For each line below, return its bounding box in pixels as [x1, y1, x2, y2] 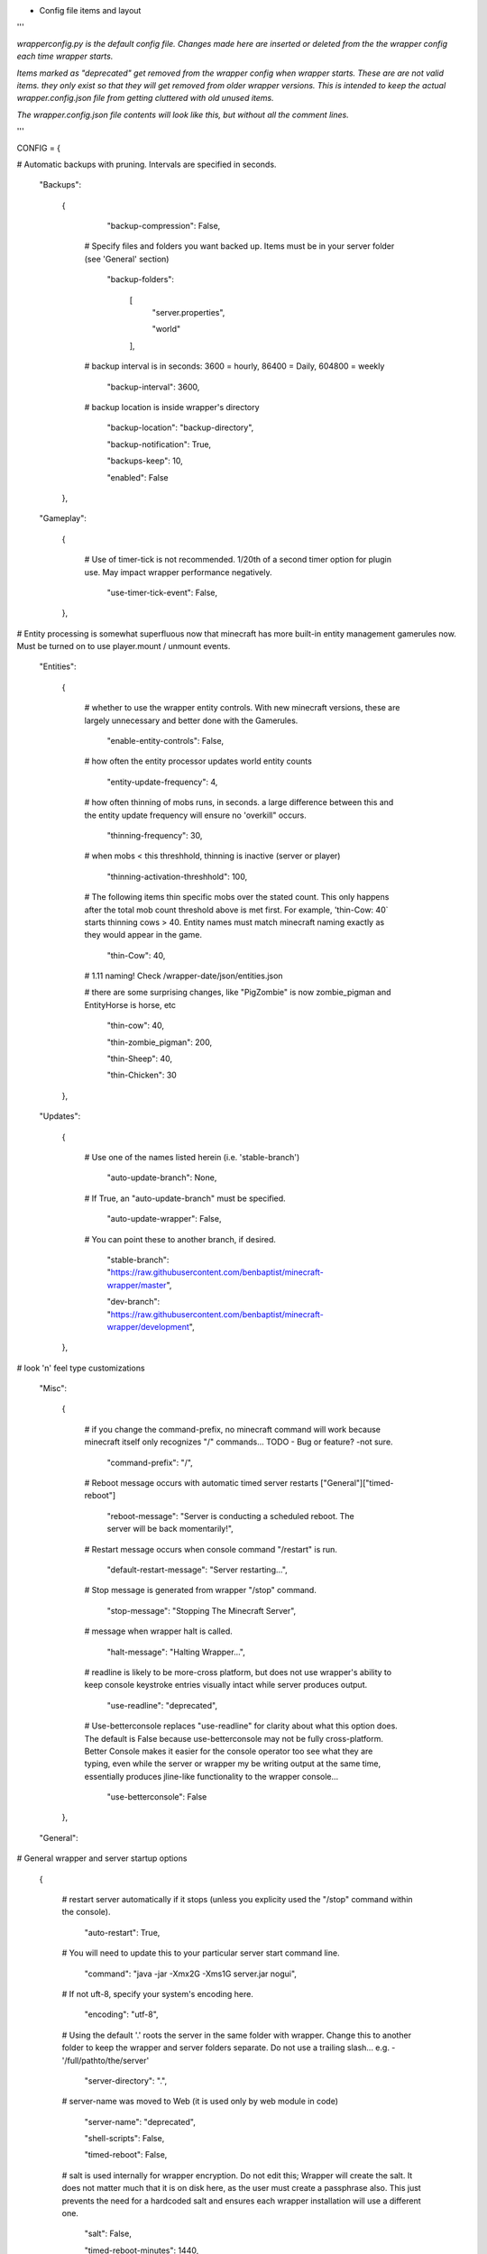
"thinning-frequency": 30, [106, 829, 203, 840]
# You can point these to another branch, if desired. [84, 1233, 277, 1244]
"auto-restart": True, [84, 1927, 161, 1938]
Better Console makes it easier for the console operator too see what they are [84, 1745, 373, 1756]
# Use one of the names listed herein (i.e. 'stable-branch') [84, 1152, 300, 1162]
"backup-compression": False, [106, 221, 221, 232]
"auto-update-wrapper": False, [106, 1214, 222, 1224]
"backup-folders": [106, 274, 175, 285]
